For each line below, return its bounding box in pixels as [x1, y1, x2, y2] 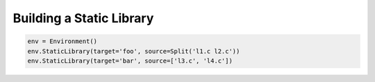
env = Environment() [27, 38, 97, 45]
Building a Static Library [12, 10, 154, 26]
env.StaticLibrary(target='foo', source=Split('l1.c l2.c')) [27, 47, 240, 55]
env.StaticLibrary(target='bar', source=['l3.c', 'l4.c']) [27, 56, 233, 65]
